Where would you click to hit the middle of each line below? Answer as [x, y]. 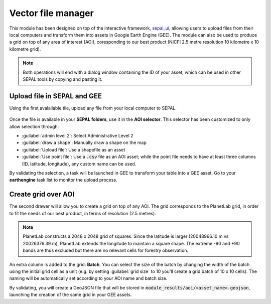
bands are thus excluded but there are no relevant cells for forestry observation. [105, 250]
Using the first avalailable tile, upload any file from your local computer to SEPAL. [93, 108]
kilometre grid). [25, 49]
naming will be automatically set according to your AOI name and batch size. [88, 278]
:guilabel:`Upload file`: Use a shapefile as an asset [74, 149]
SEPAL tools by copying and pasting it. [62, 79]
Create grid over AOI [42, 194]
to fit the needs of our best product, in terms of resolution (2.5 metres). [83, 213]
